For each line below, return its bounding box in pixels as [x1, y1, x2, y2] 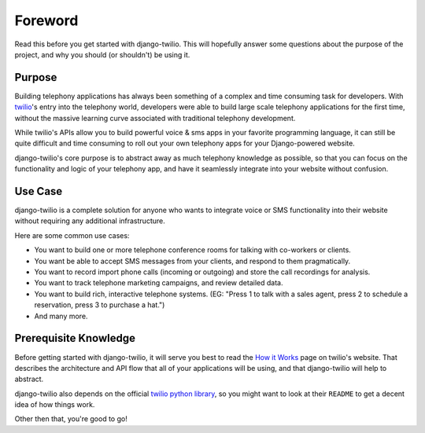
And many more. [34, 311, 88, 321]
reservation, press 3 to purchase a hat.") [34, 300, 165, 310]
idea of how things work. [14, 400, 95, 409]
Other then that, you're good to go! [14, 414, 128, 424]
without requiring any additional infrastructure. [14, 216, 165, 226]
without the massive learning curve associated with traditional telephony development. [14, 113, 296, 123]
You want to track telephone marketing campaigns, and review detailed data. [34, 278, 283, 288]
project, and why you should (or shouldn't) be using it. [14, 50, 190, 59]
